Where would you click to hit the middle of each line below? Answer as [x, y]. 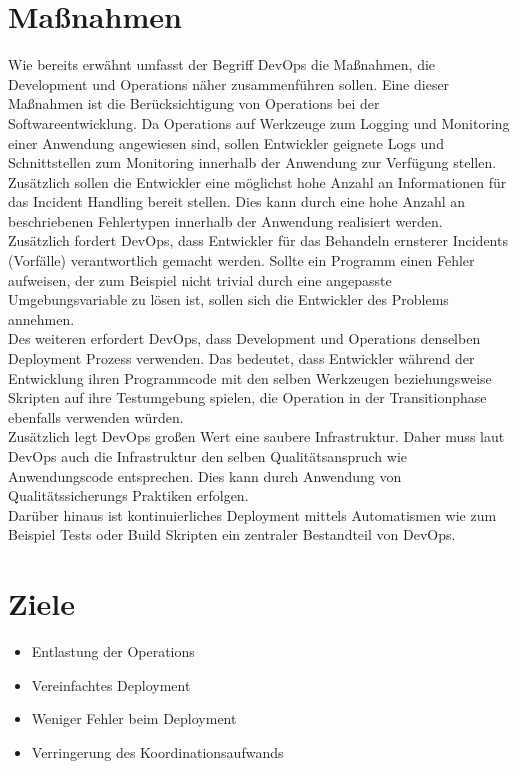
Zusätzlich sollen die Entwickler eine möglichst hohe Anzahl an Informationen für [257, 181]
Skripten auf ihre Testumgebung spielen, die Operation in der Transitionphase [247, 397]
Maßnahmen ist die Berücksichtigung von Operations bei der [194, 103]
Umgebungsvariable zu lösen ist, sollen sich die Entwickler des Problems [228, 299]
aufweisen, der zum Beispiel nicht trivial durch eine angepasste [200, 279]
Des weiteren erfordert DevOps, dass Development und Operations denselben [244, 338]
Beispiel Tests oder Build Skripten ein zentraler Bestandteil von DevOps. [232, 534]
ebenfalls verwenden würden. [96, 416]
